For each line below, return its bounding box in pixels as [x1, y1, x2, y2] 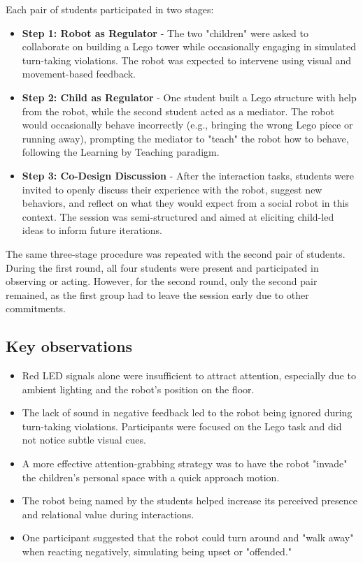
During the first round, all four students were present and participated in [6, 260, 319, 275]
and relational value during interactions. [22, 506, 194, 521]
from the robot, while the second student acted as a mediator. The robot [22, 103, 334, 118]
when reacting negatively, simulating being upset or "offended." [22, 544, 292, 559]
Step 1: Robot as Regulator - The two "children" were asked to [22, 25, 308, 40]
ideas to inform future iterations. [22, 223, 162, 237]
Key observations [6, 335, 133, 357]
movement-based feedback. [22, 66, 136, 81]
